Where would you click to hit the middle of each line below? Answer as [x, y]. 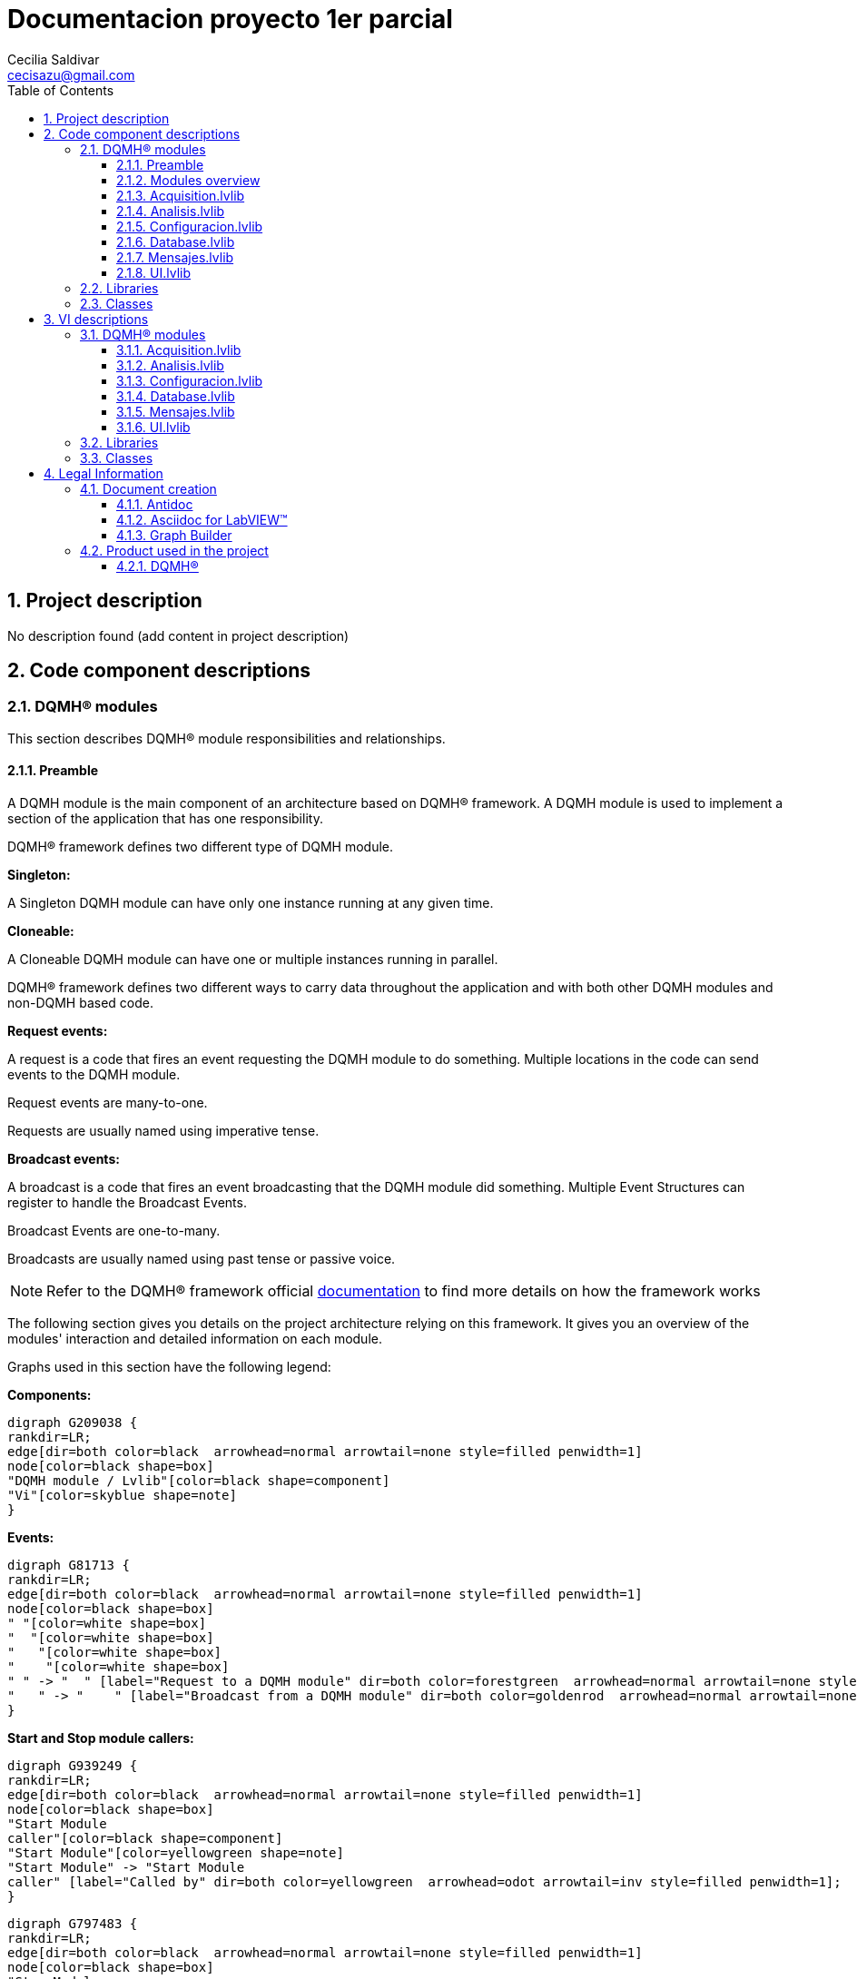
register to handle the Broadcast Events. [127, 1203]
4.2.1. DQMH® [158, 566]
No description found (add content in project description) [178, 635]
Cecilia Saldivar [54, 59]
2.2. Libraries [119, 288]
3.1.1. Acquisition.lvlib [179, 350]
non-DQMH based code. [80, 1003]
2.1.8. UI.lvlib [154, 272]
